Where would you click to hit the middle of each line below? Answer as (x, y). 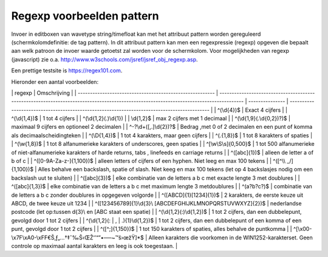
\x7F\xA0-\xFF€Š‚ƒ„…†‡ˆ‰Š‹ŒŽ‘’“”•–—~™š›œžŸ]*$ (77, 238)
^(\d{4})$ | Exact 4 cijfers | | (252, 110)
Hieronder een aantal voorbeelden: (55, 81)
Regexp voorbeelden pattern (85, 16)
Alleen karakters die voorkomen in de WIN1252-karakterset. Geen (231, 238)
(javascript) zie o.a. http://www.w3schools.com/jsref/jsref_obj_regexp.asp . (104, 59)
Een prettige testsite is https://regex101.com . (67, 70)
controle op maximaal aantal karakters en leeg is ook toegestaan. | (94, 245)
